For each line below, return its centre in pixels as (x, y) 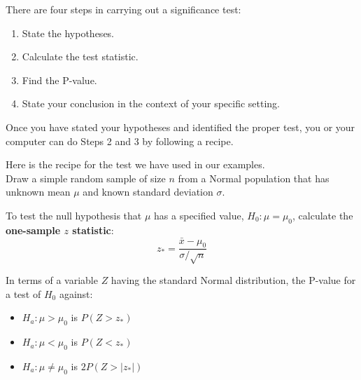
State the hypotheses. (68, 33)
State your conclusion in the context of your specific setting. (151, 103)
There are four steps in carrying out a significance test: (123, 9)
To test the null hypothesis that (74, 215)
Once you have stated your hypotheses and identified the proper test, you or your (180, 127)
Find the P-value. (59, 80)
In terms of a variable (52, 280)
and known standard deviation (148, 192)
